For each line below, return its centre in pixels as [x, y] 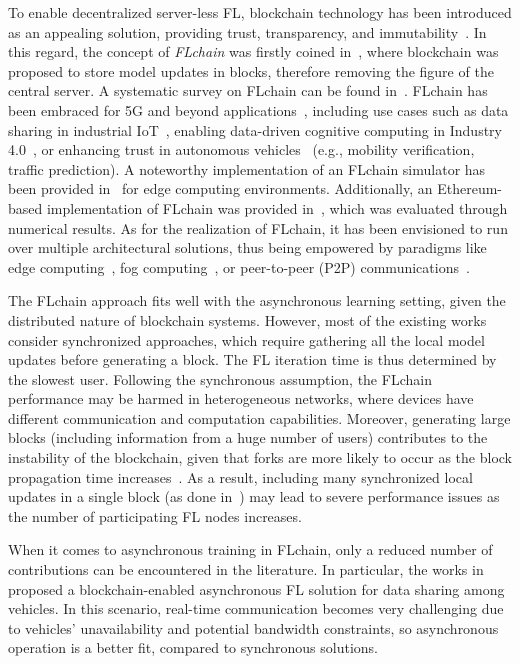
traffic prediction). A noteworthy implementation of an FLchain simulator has [247, 168]
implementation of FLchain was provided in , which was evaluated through [277, 207]
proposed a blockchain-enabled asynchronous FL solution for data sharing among [256, 588]
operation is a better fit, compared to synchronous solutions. [193, 647]
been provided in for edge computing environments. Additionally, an [220, 188]
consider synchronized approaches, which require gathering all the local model [246, 339]
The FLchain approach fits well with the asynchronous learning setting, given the [257, 300]
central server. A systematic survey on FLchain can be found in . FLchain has [248, 90]
